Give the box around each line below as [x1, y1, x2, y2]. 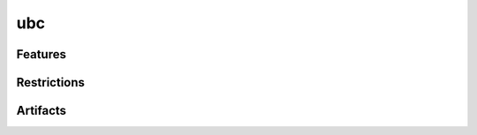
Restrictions [16, 75, 86, 90]
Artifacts [16, 103, 66, 118]
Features [16, 47, 66, 62]
